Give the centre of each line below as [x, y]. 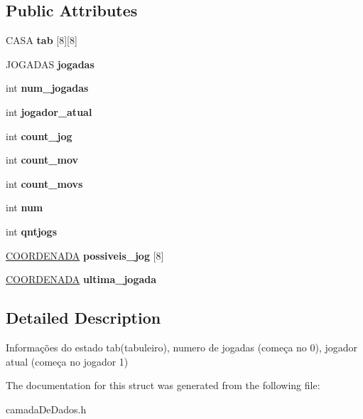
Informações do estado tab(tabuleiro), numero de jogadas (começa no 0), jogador [182, 347]
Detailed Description [83, 318]
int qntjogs [32, 231]
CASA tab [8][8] [42, 40]
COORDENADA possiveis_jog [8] [85, 255]
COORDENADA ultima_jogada [81, 279]
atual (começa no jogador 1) [67, 361]
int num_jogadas [47, 88]
